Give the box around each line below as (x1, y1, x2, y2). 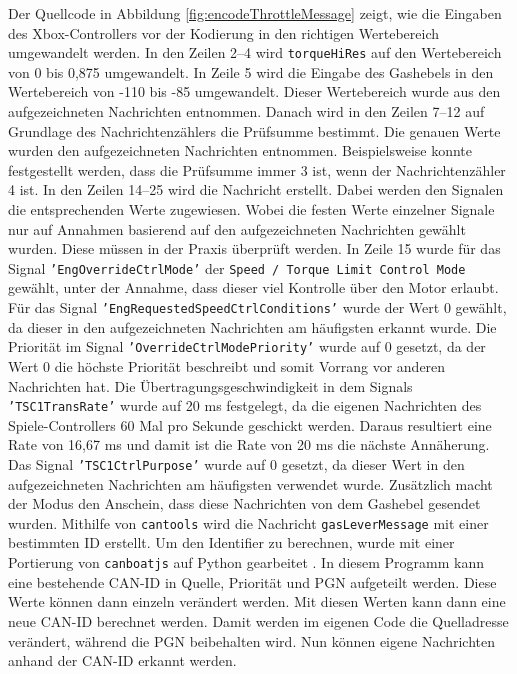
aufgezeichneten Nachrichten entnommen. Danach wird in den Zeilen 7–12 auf (8, 101, 485, 122)
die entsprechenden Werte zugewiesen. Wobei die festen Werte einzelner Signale (8, 199, 495, 219)
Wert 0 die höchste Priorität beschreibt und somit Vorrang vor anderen (8, 355, 446, 376)
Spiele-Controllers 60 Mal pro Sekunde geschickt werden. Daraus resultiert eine (8, 414, 492, 435)
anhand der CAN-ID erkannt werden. (8, 650, 237, 671)
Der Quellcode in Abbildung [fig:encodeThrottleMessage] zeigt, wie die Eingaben (8, 3, 502, 23)
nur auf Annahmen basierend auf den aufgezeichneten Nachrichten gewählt (8, 218, 466, 239)
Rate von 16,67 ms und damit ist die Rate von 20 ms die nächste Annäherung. (8, 434, 490, 455)
